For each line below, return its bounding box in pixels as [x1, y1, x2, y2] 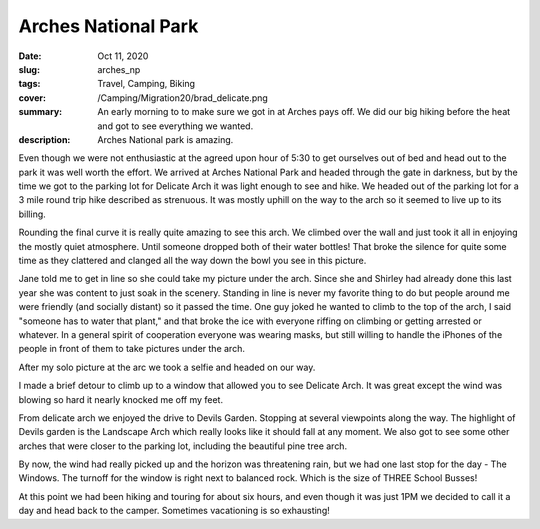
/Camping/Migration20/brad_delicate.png [97, 91, 269, 104]
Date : [18, 50, 42, 62]
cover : [18, 91, 47, 104]
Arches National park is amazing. [97, 133, 234, 145]
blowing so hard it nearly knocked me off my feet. [18, 393, 224, 405]
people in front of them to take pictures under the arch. [18, 343, 245, 355]
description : [18, 133, 71, 145]
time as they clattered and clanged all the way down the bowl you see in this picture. [18, 255, 367, 267]
